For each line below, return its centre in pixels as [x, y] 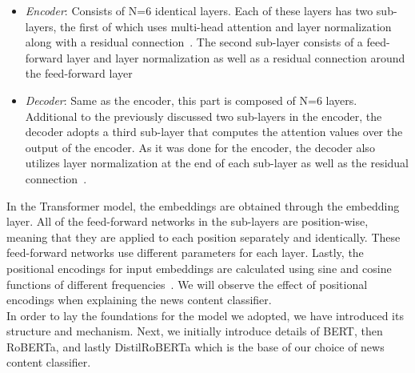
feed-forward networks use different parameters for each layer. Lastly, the [185, 253]
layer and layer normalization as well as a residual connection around [236, 57]
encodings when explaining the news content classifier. [139, 300]
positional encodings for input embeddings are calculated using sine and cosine [199, 268]
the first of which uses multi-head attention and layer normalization [226, 26]
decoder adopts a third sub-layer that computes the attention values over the [214, 132]
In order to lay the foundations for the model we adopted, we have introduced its [205, 315]
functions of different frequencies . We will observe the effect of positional [187, 284]
